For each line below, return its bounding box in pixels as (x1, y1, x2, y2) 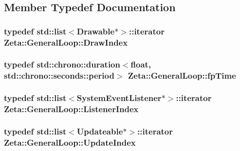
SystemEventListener (76, 92, 162, 104)
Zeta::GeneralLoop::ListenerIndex (4, 103, 139, 115)
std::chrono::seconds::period (4, 69, 114, 82)
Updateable (76, 125, 123, 137)
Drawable (76, 25, 115, 37)
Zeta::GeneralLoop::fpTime (128, 69, 236, 82)
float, (130, 58, 151, 70)
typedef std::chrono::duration (4, 58, 120, 70)
